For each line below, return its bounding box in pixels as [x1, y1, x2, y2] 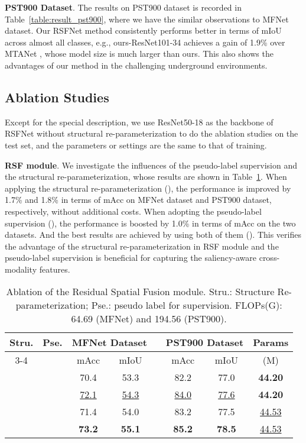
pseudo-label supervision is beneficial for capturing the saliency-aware [5, 251, 257, 264]
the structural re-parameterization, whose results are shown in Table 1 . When [5, 170, 287, 183]
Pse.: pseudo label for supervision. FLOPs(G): [91, 298, 282, 312]
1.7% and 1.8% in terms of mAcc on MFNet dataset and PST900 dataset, [5, 193, 272, 206]
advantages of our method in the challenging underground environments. [5, 59, 268, 71]
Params [253, 335, 289, 350]
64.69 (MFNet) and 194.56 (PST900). [71, 312, 227, 326]
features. [39, 263, 70, 275]
